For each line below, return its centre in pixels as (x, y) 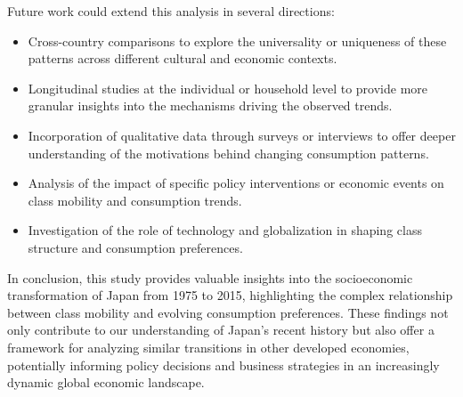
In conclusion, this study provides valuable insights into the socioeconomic (210, 277)
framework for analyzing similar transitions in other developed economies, (208, 347)
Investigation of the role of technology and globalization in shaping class (225, 230)
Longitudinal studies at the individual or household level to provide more (228, 88)
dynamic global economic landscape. (106, 382)
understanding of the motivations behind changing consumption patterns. (228, 153)
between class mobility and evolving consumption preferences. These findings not (228, 312)
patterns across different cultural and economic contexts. (183, 58)
